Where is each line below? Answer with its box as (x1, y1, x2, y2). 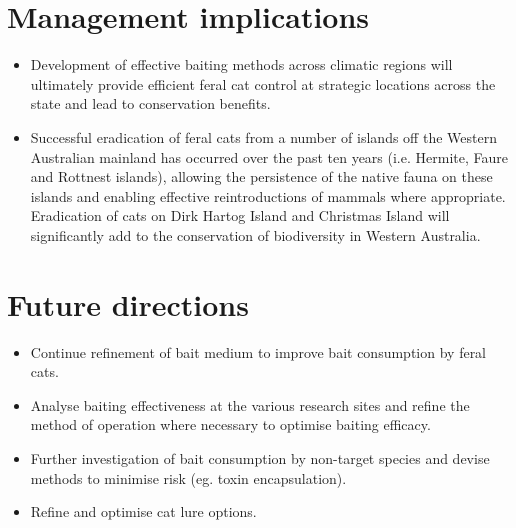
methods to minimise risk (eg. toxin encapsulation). (30, 467, 347, 488)
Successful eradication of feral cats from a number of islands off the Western (30, 126, 497, 147)
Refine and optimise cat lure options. (30, 501, 257, 522)
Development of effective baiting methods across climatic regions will (30, 54, 453, 75)
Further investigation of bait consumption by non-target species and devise (30, 447, 490, 468)
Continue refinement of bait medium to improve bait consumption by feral (30, 341, 487, 362)
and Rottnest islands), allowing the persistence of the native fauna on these (30, 166, 493, 187)
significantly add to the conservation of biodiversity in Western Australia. (30, 224, 481, 245)
